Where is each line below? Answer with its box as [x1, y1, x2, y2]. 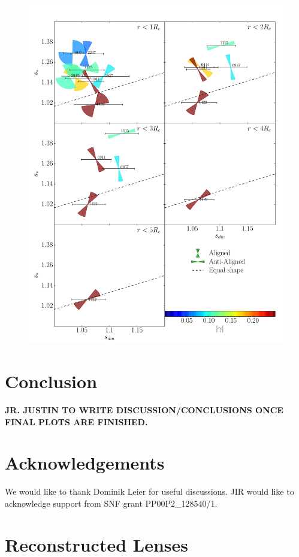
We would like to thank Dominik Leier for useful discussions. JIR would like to [5, 485, 294, 498]
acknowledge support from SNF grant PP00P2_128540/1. [5, 497, 218, 509]
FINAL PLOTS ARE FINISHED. [5, 415, 148, 428]
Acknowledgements [5, 450, 165, 475]
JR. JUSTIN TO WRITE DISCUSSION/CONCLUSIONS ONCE [5, 404, 283, 416]
